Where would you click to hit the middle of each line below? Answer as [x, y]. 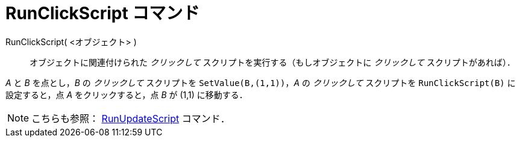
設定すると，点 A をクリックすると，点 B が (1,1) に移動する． [127, 94]
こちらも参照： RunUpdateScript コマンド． [131, 118]
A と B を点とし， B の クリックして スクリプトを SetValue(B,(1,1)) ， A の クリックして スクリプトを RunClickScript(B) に [261, 82]
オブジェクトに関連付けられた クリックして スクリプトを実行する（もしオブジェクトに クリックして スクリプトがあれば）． [272, 62]
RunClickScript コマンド [103, 13]
